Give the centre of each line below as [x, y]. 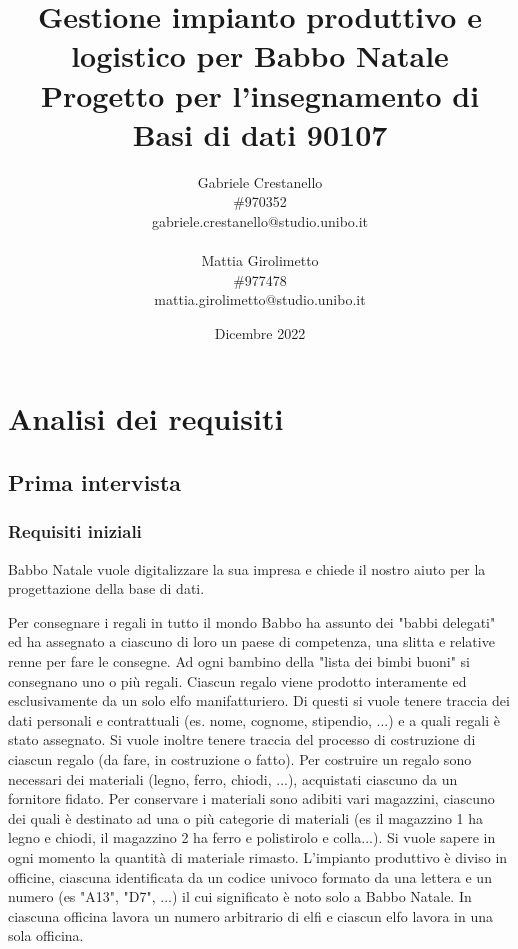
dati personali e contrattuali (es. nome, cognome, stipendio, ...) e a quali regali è [254, 719]
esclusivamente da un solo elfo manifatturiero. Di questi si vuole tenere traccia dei [259, 700]
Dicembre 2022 [260, 332]
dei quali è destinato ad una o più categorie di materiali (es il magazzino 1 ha [246, 817]
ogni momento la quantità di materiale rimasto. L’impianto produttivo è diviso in [258, 856]
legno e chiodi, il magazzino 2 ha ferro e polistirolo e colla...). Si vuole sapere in [252, 837]
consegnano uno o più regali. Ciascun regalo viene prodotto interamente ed [237, 680]
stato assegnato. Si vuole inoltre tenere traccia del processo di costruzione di [242, 739]
